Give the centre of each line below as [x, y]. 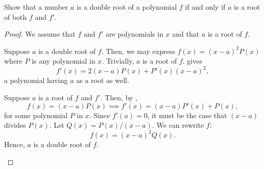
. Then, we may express [138, 51]
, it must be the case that [187, 115]
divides [15, 125]
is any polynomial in [64, 61]
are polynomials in [135, 34]
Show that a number [36, 7]
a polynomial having [36, 80]
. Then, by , [119, 97]
